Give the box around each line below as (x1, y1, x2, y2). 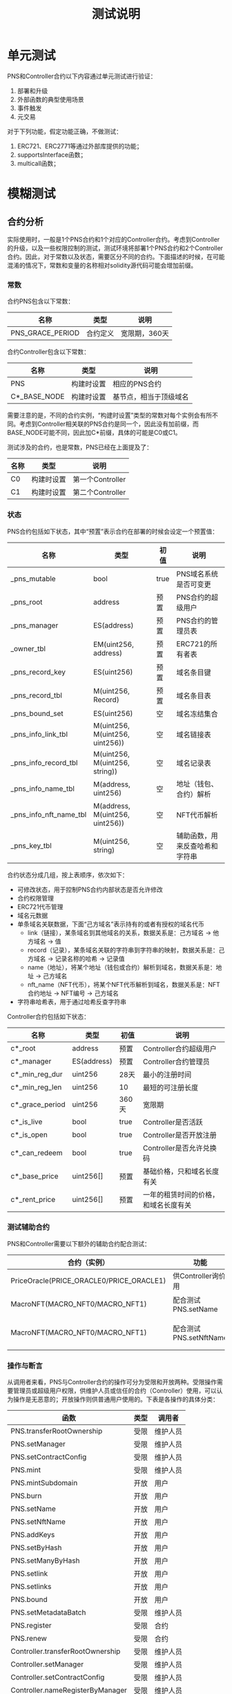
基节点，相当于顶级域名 (113, 392, 189, 402)
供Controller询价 (172, 1271, 226, 1281)
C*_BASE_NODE (10, 392, 65, 402)
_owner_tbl (10, 643, 46, 653)
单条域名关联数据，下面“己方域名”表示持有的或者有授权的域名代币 (17, 920, 205, 928)
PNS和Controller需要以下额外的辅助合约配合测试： (7, 1239, 151, 1248)
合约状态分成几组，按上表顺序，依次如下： (7, 870, 128, 878)
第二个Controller (72, 488, 126, 498)
